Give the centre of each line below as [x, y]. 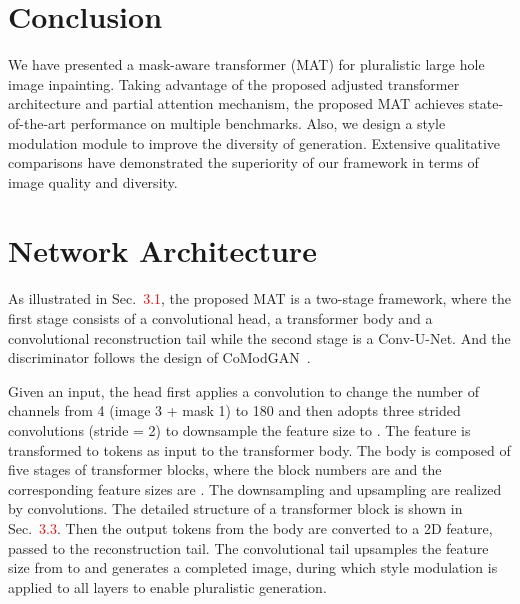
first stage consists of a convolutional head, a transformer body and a [220, 318]
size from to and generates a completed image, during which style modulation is [253, 567]
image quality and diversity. [93, 181]
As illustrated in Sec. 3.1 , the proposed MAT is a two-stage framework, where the [260, 298]
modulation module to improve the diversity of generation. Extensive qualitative [254, 142]
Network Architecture [162, 250]
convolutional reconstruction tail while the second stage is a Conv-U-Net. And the [259, 337]
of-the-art [37, 122]
